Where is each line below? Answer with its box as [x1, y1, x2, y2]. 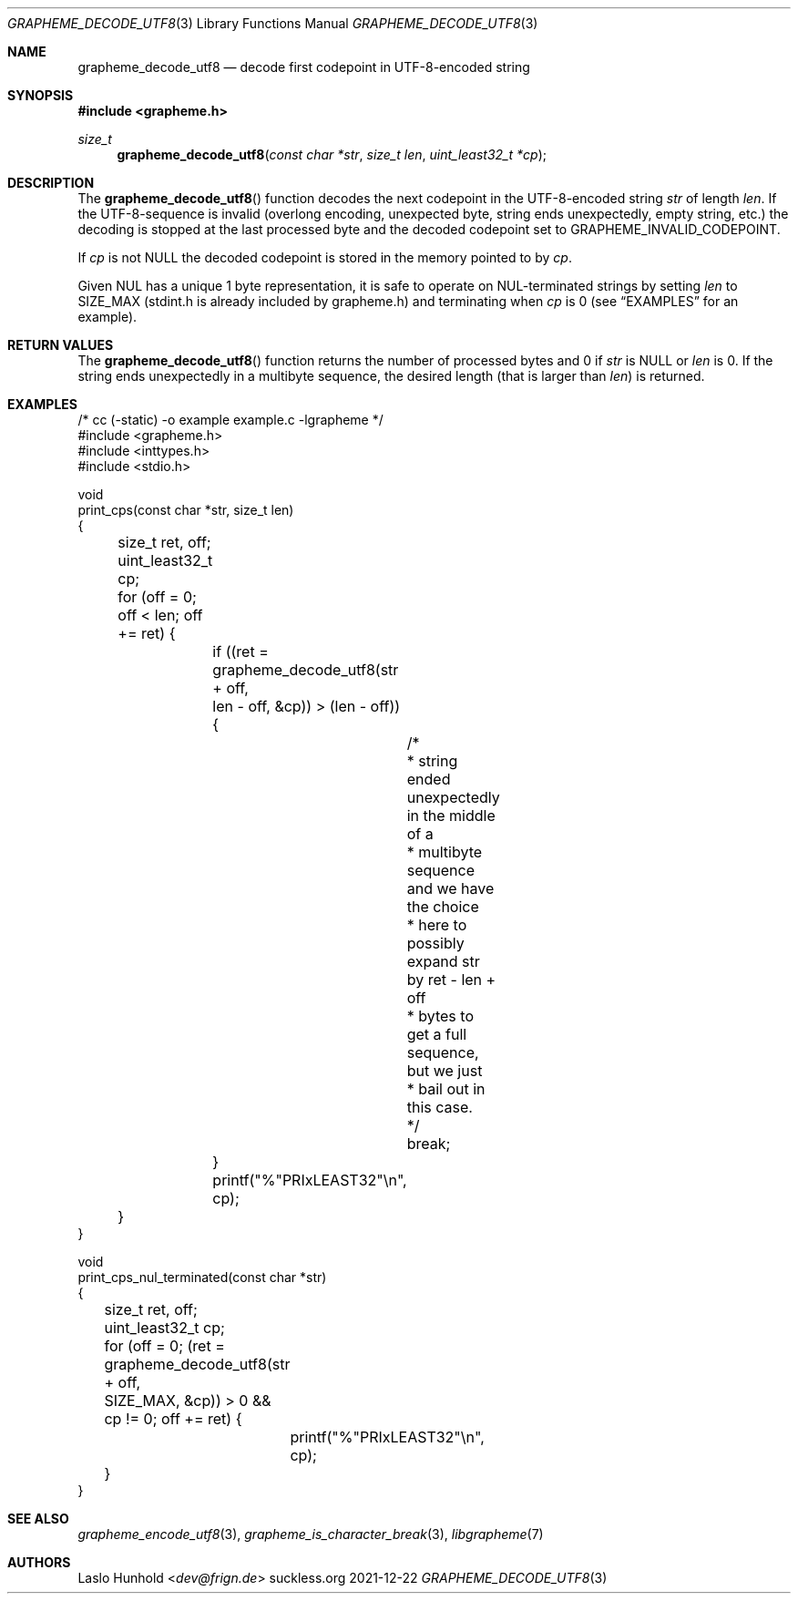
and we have [406, 879, 495, 898]
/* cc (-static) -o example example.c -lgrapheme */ [77, 412, 384, 427]
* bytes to [406, 1007, 474, 1025]
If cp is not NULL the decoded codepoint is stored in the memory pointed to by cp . [77, 250, 572, 265]
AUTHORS [7, 1555, 71, 1570]
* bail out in [406, 1080, 486, 1098]
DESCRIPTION [7, 175, 95, 190]
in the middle [406, 806, 496, 825]
